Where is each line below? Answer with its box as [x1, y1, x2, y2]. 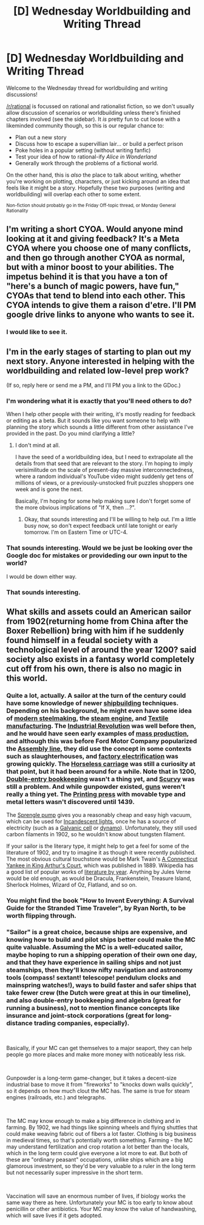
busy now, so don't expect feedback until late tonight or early [24, 522, 178, 530]
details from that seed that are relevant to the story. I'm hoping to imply [15, 460, 193, 467]
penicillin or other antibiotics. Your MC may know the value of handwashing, [6, 1206, 197, 1213]
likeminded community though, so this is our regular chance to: [6, 121, 165, 129]
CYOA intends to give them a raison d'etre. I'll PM [6, 300, 196, 310]
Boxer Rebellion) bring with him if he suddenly [6, 626, 184, 636]
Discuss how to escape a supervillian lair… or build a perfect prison [15, 140, 183, 147]
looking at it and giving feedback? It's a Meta [6, 234, 180, 244]
